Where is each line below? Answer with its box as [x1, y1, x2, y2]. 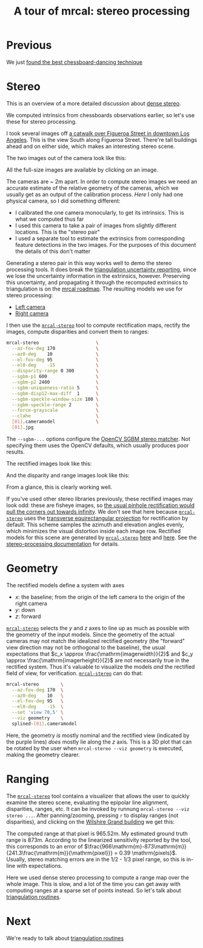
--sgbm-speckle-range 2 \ [12, 402, 99, 408]
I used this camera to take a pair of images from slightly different [15, 221, 177, 229]
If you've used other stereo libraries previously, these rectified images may [6, 495, 193, 502]
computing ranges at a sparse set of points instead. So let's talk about [6, 887, 182, 894]
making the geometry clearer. [6, 751, 80, 758]
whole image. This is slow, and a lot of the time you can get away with [6, 880, 181, 887]
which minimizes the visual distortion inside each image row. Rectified [6, 527, 181, 534]
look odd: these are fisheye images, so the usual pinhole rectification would [6, 502, 195, 509]
